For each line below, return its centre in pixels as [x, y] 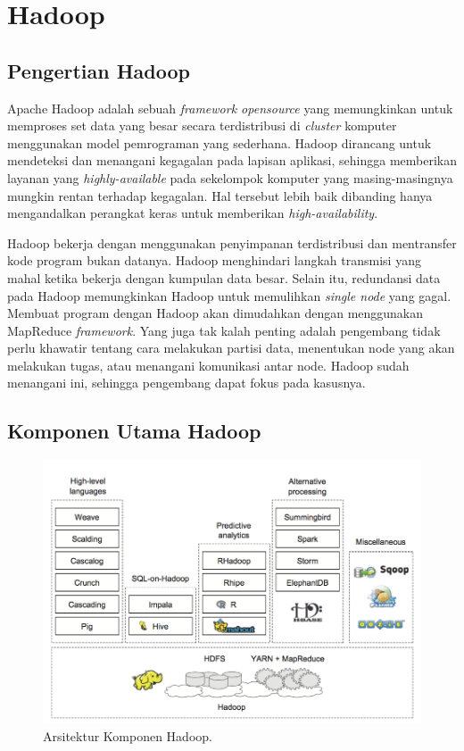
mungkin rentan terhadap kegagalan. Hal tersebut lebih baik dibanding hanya [220, 195]
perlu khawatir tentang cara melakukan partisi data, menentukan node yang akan [231, 348]
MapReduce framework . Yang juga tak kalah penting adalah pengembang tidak [224, 330]
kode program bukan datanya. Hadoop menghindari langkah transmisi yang [214, 260]
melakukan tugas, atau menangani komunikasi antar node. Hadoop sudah [208, 365]
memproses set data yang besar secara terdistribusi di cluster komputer [202, 125]
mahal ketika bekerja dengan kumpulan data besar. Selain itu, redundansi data [224, 277]
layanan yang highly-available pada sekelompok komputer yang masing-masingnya [230, 177]
